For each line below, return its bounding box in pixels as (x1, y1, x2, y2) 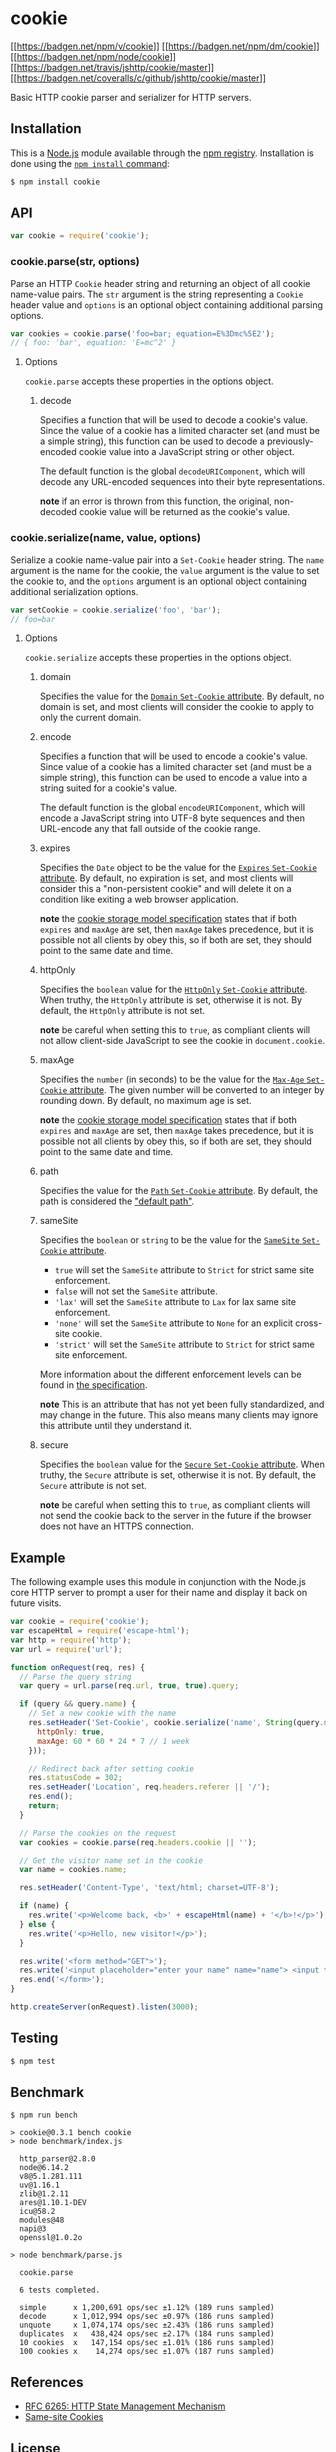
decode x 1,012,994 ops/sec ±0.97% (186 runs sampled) (19, 2312, 275, 2322)
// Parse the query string (19, 1672, 132, 1682)
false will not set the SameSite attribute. (54, 1285, 218, 1297)
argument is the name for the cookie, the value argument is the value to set (10, 564, 320, 576)
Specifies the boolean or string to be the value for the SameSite (39, 1234, 300, 1246)
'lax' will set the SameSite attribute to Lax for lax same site (54, 1296, 297, 1308)
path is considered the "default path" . (39, 1195, 195, 1207)
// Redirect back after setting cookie (28, 1763, 195, 1774)
